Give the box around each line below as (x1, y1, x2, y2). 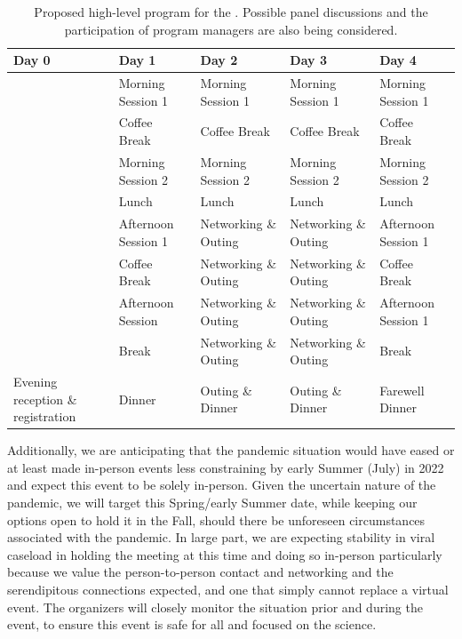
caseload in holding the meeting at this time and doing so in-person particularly (7, 545, 442, 563)
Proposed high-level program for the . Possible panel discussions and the (34, 3, 428, 20)
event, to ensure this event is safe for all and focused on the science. (7, 615, 377, 634)
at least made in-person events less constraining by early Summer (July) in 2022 (7, 458, 444, 476)
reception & (13, 389, 77, 408)
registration (13, 407, 76, 426)
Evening (13, 371, 58, 390)
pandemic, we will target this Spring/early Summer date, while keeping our (7, 493, 418, 511)
